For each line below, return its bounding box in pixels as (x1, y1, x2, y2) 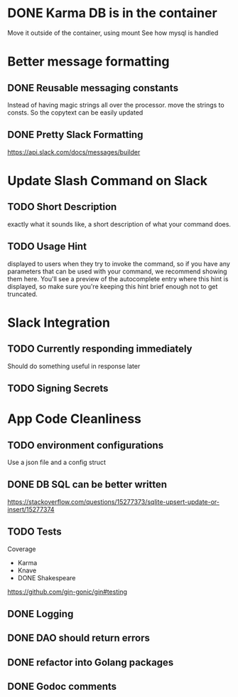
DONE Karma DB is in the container (7, 5, 218, 21)
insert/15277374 (7, 505, 55, 513)
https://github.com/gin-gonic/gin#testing (7, 587, 128, 596)
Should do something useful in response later (7, 362, 141, 370)
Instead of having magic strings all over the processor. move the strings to (7, 100, 225, 109)
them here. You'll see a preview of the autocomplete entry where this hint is (7, 274, 229, 283)
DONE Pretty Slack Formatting (7, 129, 144, 141)
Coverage (7, 545, 36, 553)
